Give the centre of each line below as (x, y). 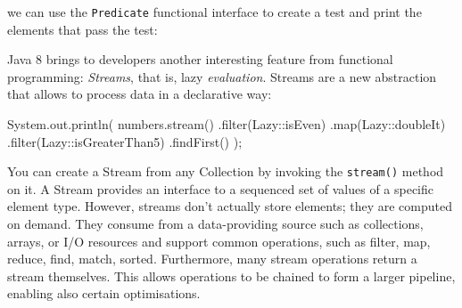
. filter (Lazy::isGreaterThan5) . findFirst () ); (125, 141)
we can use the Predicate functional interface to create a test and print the (214, 12)
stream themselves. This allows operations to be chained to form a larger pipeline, (231, 276)
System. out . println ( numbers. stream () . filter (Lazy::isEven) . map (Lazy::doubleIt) (227, 124)
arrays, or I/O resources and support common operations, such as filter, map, (219, 241)
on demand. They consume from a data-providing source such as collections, (215, 224)
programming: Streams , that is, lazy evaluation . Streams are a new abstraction (222, 76)
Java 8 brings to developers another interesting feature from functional (200, 59)
